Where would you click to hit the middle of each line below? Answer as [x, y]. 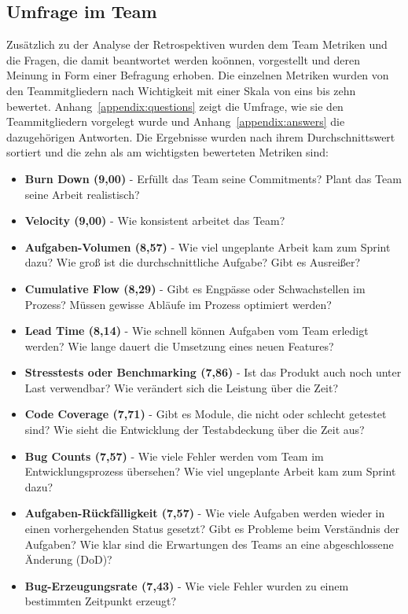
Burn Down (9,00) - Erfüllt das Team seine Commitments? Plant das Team [213, 178]
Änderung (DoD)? [68, 559]
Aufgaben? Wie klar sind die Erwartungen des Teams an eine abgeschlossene [209, 544]
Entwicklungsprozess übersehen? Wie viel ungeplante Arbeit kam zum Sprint [210, 471]
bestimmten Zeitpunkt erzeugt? [101, 601]
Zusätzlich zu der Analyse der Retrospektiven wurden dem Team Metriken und [197, 44]
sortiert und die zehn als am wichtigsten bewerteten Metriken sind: [167, 152]
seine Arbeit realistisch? [82, 194]
